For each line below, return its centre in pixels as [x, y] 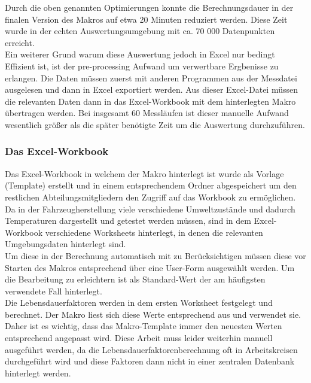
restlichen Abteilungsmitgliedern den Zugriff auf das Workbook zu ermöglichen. [150, 197]
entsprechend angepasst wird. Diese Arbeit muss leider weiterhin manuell [139, 338]
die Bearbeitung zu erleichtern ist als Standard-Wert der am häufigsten [135, 279]
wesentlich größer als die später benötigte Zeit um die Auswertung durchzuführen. [155, 124]
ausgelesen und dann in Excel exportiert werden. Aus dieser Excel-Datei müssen [152, 89]
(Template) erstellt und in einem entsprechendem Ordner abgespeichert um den [151, 185]
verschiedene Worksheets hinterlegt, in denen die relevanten [154, 232]
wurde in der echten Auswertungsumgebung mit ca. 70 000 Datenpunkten [140, 31]
